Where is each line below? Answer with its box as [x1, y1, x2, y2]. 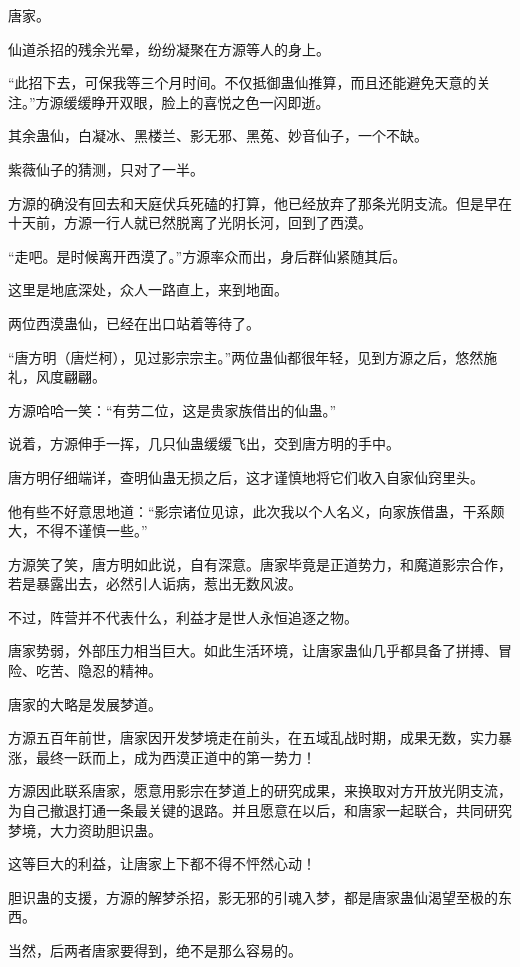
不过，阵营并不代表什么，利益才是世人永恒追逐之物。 [8, 606, 358, 627]
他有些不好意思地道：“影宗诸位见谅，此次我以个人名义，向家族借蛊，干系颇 [8, 500, 505, 521]
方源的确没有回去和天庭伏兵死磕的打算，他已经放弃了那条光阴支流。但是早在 [8, 192, 512, 213]
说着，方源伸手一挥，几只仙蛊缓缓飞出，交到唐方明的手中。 [8, 433, 400, 454]
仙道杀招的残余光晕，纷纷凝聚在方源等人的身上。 [8, 38, 330, 59]
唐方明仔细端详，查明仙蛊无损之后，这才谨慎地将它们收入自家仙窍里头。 [8, 466, 484, 487]
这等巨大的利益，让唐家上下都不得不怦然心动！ [8, 853, 316, 874]
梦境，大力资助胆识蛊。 [8, 819, 162, 840]
